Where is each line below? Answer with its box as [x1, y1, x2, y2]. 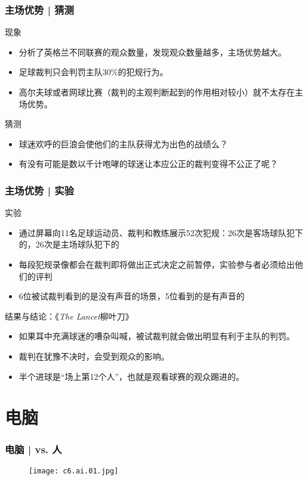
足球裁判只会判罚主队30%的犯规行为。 [19, 66, 168, 78]
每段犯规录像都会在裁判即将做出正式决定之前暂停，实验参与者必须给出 [19, 258, 295, 270]
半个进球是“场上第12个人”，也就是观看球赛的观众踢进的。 [19, 370, 245, 382]
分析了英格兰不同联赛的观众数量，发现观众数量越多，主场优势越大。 [19, 45, 287, 58]
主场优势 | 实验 [5, 182, 74, 197]
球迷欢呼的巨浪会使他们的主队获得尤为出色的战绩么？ [19, 137, 228, 150]
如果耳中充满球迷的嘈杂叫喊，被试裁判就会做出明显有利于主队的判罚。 [19, 330, 295, 342]
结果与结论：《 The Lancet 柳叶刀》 [5, 309, 134, 322]
